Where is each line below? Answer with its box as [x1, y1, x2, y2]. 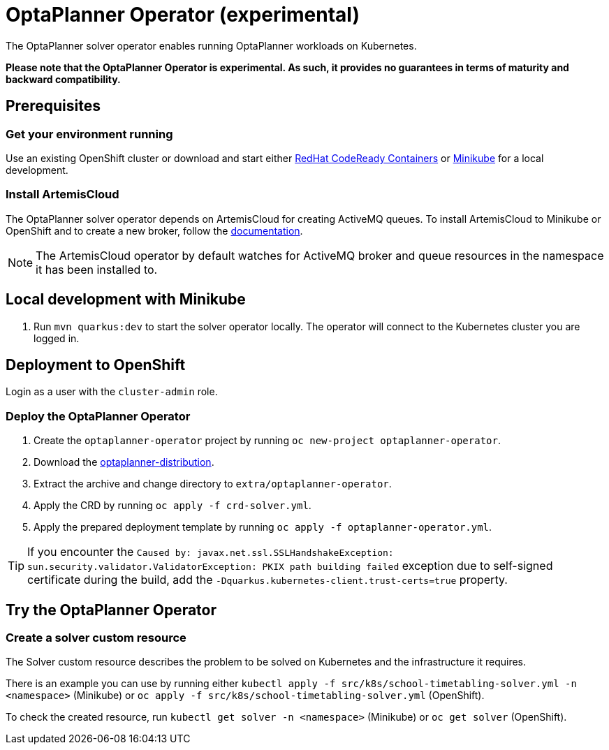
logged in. [34, 332, 80, 344]
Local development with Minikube [6, 291, 246, 309]
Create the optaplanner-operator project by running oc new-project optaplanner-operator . [34, 434, 501, 447]
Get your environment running [6, 126, 173, 141]
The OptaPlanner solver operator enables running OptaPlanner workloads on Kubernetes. [6, 39, 417, 52]
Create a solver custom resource [6, 631, 186, 645]
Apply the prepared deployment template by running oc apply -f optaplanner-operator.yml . [34, 521, 492, 534]
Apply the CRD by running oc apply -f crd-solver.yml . [34, 499, 311, 512]
